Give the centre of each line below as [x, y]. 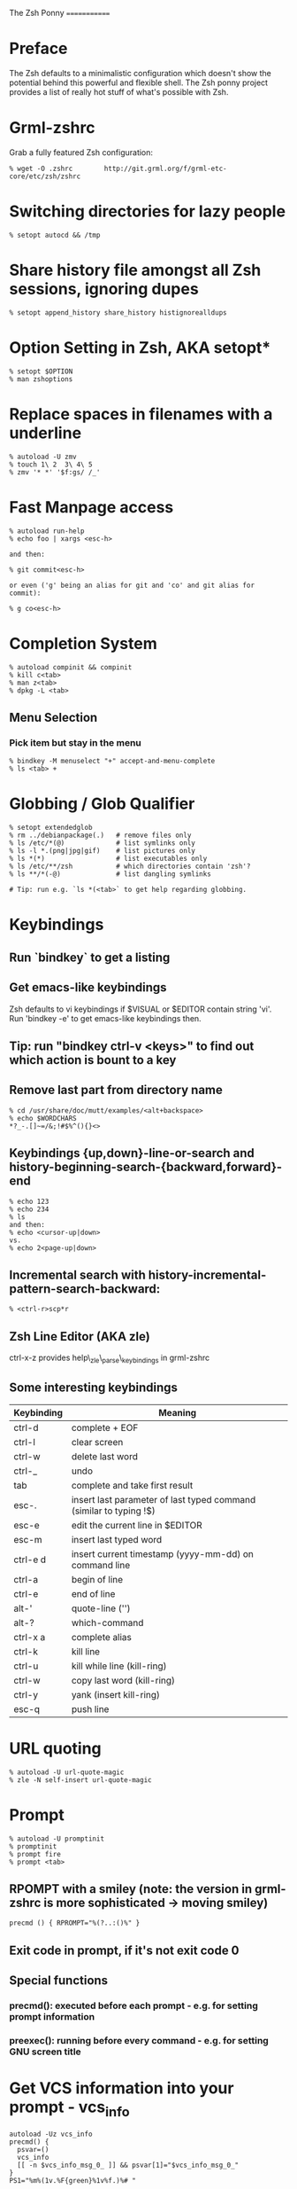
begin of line [97, 1579]
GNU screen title [45, 2052]
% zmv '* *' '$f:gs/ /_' [55, 472]
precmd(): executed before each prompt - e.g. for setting [133, 2005]
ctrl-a [26, 1579]
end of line [93, 1593]
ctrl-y [26, 1694]
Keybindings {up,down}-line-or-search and [132, 1153]
